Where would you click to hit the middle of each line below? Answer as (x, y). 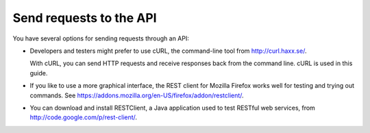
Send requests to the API (85, 18)
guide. (39, 73)
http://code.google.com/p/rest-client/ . (83, 117)
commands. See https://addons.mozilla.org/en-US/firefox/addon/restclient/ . (137, 95)
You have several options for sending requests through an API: (101, 38)
